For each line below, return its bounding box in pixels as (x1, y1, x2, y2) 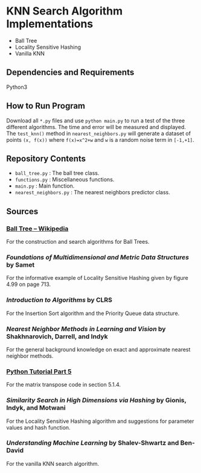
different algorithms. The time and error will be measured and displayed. (6, 123, 186, 130)
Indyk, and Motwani (6, 404, 66, 412)
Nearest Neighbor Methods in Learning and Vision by (6, 325, 166, 333)
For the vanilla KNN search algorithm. (6, 460, 100, 467)
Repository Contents (6, 153, 86, 163)
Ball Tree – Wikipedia (6, 224, 69, 233)
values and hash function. (6, 424, 71, 431)
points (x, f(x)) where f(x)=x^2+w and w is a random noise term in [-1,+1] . (6, 136, 194, 143)
